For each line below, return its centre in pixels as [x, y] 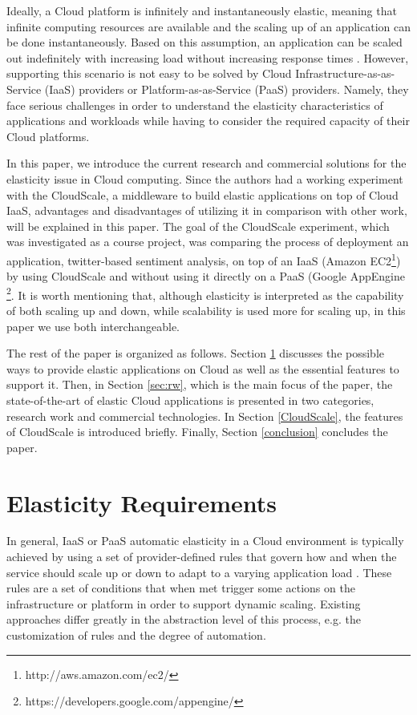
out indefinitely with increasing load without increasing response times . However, [208, 57]
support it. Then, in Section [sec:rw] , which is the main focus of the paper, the [200, 384]
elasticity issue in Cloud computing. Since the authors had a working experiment [205, 178]
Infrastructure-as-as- [345, 73]
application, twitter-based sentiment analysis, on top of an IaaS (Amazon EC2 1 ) [204, 259]
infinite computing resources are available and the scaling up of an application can [208, 26]
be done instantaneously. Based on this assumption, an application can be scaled [204, 42]
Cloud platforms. [48, 136]
